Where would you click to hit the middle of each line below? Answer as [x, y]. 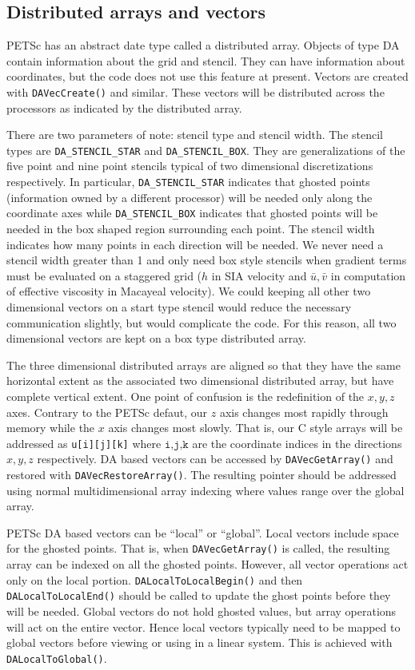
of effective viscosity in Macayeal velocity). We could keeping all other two [189, 291]
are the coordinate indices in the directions [297, 443]
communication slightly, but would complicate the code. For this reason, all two [202, 322]
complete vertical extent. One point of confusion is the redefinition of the [186, 396]
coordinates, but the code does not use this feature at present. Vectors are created [207, 76]
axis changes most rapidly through [304, 412]
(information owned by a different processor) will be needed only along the [190, 197]
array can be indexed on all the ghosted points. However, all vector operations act [207, 564]
